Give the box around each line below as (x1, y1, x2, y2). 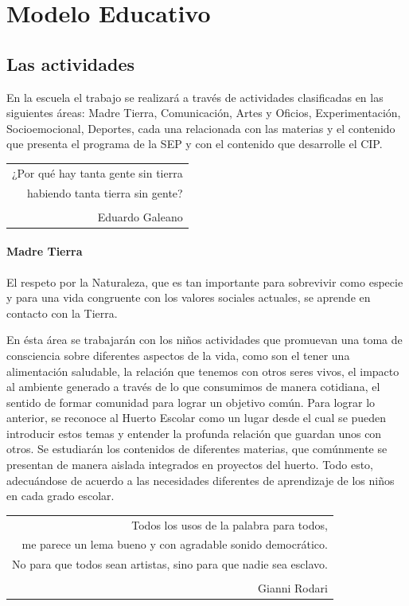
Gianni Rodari (258, 580, 328, 596)
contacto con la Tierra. (6, 304, 118, 321)
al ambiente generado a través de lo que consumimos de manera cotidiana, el (6, 378, 380, 395)
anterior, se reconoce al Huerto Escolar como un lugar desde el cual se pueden (6, 409, 387, 426)
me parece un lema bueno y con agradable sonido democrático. (21, 536, 328, 553)
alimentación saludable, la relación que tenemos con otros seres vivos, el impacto (6, 362, 399, 379)
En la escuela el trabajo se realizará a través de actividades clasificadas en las (6, 88, 384, 105)
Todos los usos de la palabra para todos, (131, 516, 328, 533)
